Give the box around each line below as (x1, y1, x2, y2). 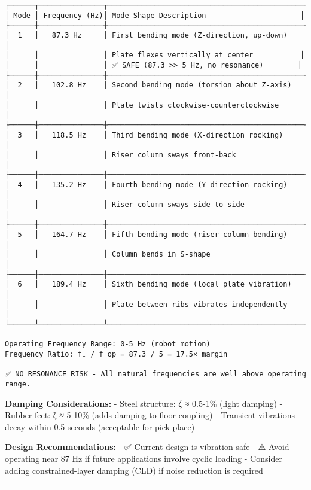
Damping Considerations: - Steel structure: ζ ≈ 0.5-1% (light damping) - (5, 397, 283, 409)
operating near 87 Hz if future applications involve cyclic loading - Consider (5, 452, 282, 464)
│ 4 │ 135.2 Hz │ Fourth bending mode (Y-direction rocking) (5, 180, 288, 189)
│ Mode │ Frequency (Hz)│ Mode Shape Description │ (5, 11, 305, 20)
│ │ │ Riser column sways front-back (5, 150, 236, 159)
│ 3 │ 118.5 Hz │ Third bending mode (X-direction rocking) (5, 130, 283, 139)
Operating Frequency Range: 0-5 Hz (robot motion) (5, 340, 211, 349)
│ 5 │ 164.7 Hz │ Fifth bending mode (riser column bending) (5, 230, 288, 239)
